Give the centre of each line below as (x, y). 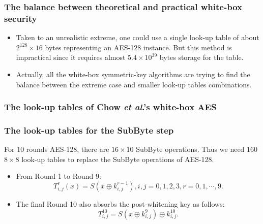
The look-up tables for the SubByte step (89, 130)
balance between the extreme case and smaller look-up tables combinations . (134, 84)
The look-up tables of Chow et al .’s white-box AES (110, 107)
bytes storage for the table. (201, 57)
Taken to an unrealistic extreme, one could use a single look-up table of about (138, 37)
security (21, 18)
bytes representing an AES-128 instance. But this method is (138, 47)
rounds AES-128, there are (68, 149)
